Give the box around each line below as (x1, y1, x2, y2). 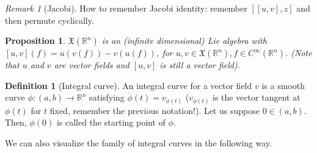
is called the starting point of (56, 116, 166, 129)
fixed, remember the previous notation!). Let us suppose (49, 104, 260, 116)
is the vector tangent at (213, 91, 301, 104)
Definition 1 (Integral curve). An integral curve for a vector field (5, 79, 252, 91)
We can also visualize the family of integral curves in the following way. (5, 137, 272, 149)
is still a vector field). (159, 59, 241, 71)
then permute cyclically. (5, 13, 94, 26)
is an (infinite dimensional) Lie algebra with (101, 34, 268, 47)
